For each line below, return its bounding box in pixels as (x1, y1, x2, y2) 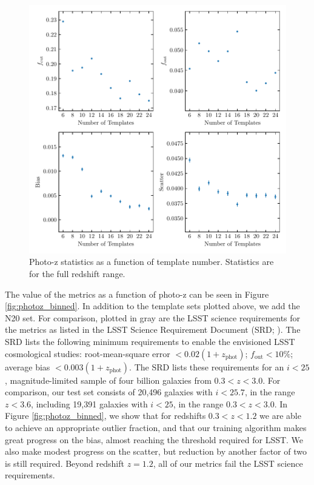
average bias (5, 360, 50, 373)
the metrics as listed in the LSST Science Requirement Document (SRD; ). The (5, 323, 301, 336)
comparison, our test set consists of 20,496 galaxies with (5, 386, 213, 398)
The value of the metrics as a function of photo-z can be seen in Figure (5, 287, 269, 300)
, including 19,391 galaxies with (31, 397, 148, 410)
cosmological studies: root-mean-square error (5, 347, 170, 360)
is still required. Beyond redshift (5, 457, 124, 469)
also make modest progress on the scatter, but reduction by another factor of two (5, 445, 307, 458)
